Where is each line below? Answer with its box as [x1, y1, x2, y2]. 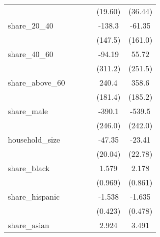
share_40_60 [8, 48, 53, 59]
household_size [8, 134, 60, 145]
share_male [8, 105, 48, 117]
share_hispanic [8, 191, 60, 202]
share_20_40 [8, 20, 53, 31]
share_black [8, 162, 50, 174]
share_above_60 [8, 77, 65, 88]
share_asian [8, 219, 50, 231]
